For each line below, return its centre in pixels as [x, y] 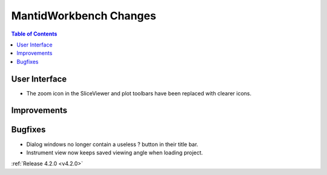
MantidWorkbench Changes [84, 16]
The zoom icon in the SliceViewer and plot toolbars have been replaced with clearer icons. [139, 93]
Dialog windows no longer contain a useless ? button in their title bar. [112, 144]
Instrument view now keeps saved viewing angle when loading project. [114, 152]
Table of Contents [34, 34]
